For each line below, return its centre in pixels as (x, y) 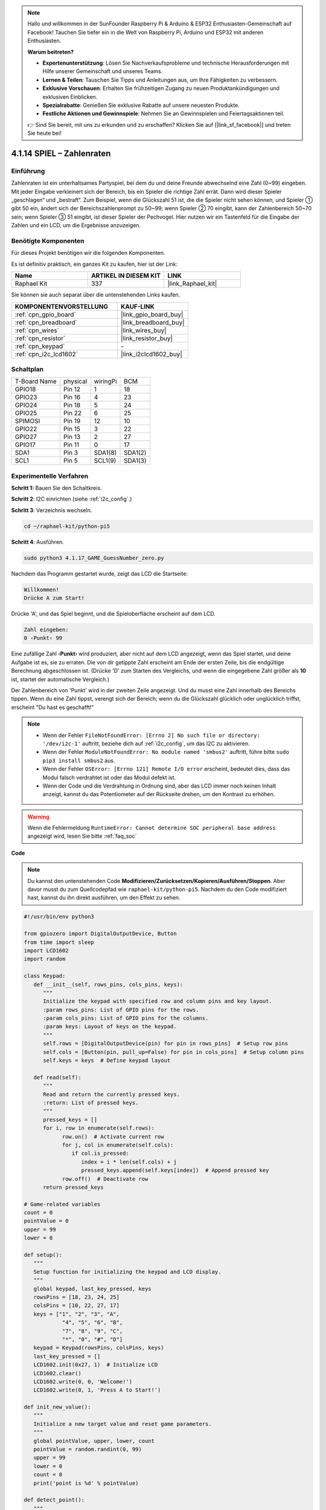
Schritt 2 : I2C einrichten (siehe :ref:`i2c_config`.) (72, 499)
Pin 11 (72, 445)
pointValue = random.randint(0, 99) (88, 1449)
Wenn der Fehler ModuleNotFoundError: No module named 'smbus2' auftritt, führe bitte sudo (166, 752)
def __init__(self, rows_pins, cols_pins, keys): (108, 984)
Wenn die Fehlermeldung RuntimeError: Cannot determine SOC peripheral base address (152, 828)
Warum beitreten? (51, 52)
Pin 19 (72, 421)
